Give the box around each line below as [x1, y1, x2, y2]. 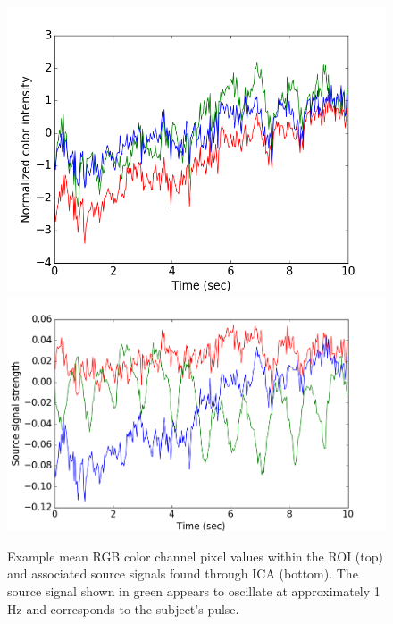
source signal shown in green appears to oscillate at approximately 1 [7, 582, 380, 600]
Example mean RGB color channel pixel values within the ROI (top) [7, 546, 383, 565]
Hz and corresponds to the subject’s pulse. [7, 599, 239, 618]
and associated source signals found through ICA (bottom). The [7, 564, 358, 583]
